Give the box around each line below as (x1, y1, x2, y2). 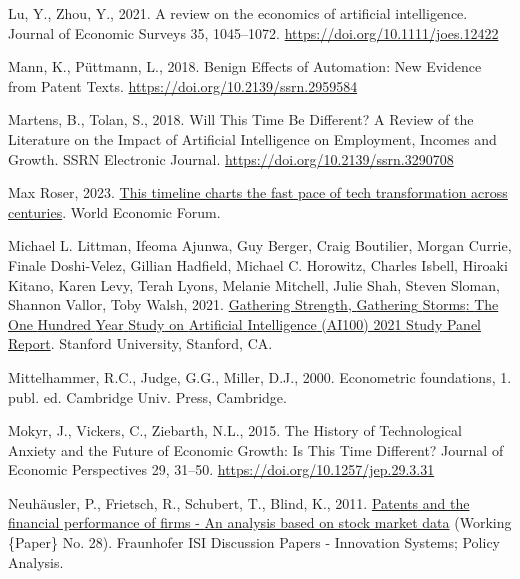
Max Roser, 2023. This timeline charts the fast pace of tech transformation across (8, 182, 508, 203)
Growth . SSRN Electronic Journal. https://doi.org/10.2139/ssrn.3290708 (8, 148, 454, 169)
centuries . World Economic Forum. (8, 201, 221, 222)
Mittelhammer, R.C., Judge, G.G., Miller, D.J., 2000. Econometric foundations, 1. (8, 366, 512, 387)
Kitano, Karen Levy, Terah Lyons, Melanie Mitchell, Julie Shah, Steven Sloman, (8, 274, 500, 295)
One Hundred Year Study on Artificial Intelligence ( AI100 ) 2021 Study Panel (8, 313, 482, 334)
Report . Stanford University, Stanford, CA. (8, 333, 273, 354)
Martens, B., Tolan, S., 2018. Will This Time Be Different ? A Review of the (8, 109, 474, 130)
